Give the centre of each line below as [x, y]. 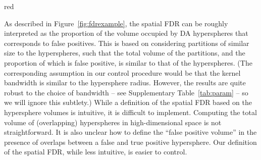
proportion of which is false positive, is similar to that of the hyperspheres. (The [128, 62]
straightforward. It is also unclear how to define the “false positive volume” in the [130, 132]
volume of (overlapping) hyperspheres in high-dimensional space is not [113, 122]
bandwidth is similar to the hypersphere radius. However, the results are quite [125, 83]
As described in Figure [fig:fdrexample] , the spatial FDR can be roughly [116, 23]
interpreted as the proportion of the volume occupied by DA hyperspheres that [126, 33]
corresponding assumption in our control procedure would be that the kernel [122, 72]
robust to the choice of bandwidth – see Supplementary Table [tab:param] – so [126, 92]
